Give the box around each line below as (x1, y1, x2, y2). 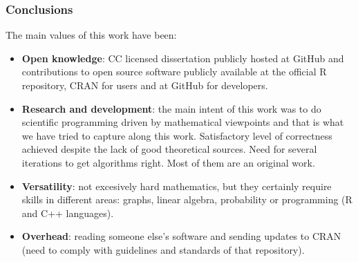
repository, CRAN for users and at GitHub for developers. (21, 78, 268, 92)
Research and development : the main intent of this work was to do (21, 101, 321, 115)
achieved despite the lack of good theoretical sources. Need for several (21, 142, 317, 156)
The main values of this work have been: (6, 28, 177, 42)
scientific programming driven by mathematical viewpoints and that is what (21, 115, 344, 129)
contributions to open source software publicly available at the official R (21, 64, 327, 79)
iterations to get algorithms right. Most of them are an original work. (21, 155, 315, 169)
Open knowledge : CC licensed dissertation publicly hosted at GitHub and (21, 50, 344, 65)
